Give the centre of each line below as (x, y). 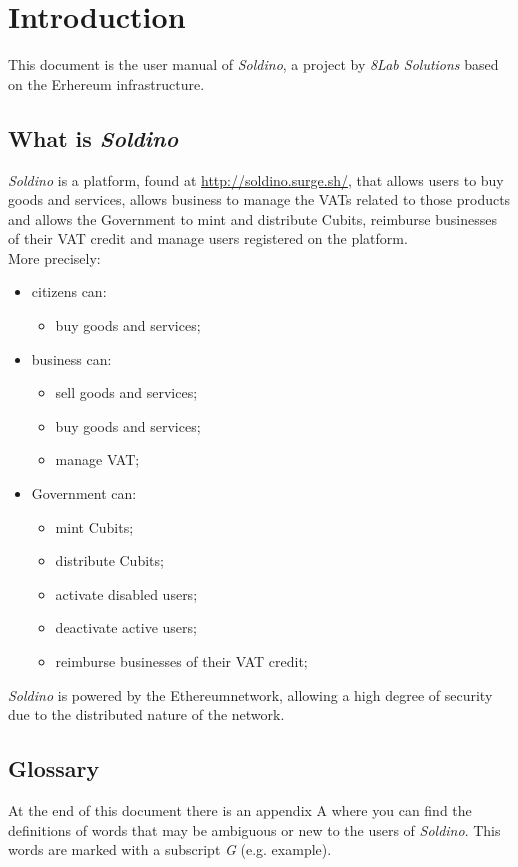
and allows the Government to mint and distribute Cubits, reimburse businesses (252, 218)
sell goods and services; (126, 392)
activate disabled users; (126, 593)
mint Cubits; (94, 526)
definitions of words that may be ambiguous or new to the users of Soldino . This (254, 829)
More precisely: (54, 257)
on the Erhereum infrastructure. (106, 83)
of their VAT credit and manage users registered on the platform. (208, 238)
